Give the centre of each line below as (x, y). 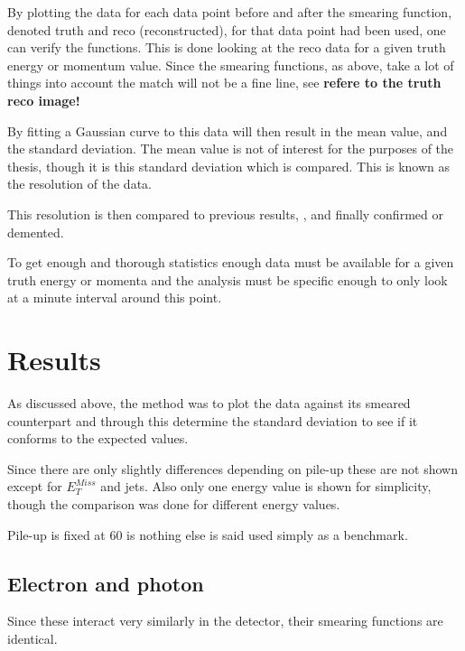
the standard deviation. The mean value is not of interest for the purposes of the (231, 149)
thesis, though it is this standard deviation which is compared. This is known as (228, 166)
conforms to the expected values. (98, 438)
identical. (33, 638)
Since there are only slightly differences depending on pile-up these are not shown (233, 468)
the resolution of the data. (79, 184)
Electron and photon (106, 583)
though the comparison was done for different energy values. (174, 504)
